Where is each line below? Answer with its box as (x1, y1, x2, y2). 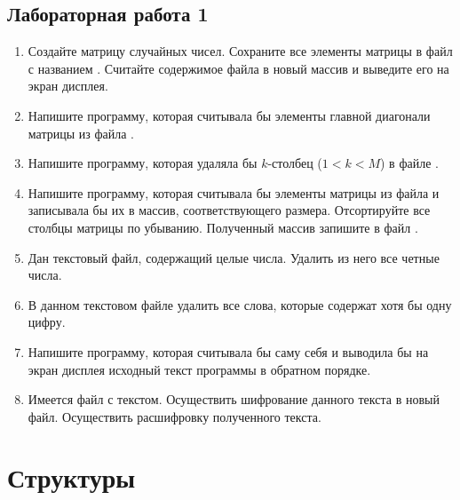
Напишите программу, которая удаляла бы (28, 154, 258, 172)
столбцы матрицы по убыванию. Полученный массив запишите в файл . (28, 218, 418, 236)
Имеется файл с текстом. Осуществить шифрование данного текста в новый (28, 390, 440, 409)
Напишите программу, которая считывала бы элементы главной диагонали (28, 106, 431, 124)
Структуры (7, 459, 136, 496)
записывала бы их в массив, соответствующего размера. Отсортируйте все (28, 201, 431, 219)
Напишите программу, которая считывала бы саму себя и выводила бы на (28, 342, 429, 361)
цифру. (28, 313, 66, 331)
